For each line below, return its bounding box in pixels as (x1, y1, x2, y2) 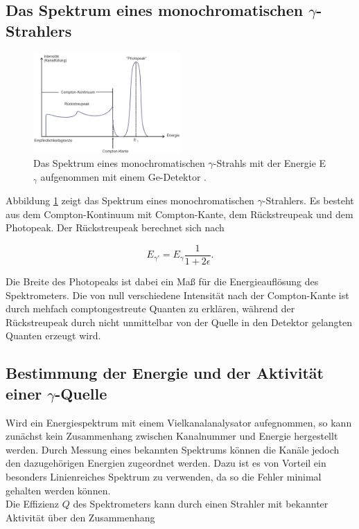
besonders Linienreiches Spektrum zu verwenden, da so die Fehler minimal (6, 469, 322, 483)
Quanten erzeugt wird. (6, 328, 101, 343)
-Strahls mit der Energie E (213, 156, 326, 170)
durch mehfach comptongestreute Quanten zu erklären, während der (6, 301, 295, 316)
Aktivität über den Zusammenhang (6, 510, 155, 524)
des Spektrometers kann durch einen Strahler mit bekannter (73, 496, 329, 511)
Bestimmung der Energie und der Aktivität (6, 362, 324, 384)
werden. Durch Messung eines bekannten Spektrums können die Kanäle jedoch (6, 442, 340, 456)
